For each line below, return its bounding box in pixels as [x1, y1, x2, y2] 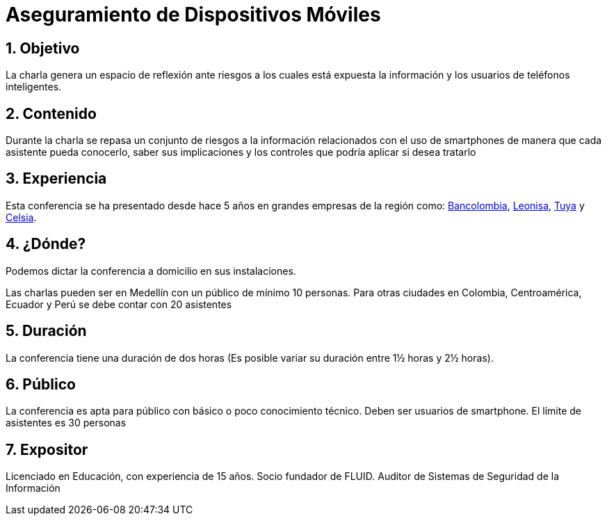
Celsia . [6, 211, 37, 223]
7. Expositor [6, 440, 88, 458]
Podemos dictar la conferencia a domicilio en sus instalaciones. [6, 264, 296, 277]
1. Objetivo [6, 39, 80, 57]
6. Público [6, 375, 76, 393]
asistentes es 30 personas [6, 417, 127, 429]
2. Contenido [6, 104, 97, 122]
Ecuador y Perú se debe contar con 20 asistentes [6, 298, 232, 310]
